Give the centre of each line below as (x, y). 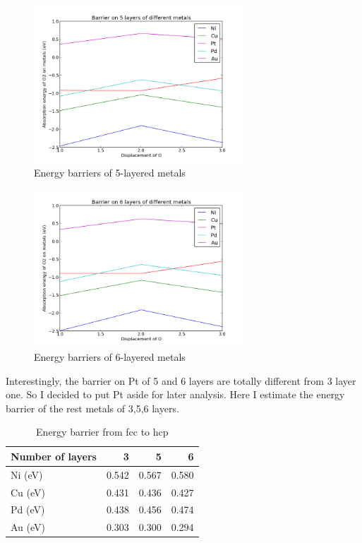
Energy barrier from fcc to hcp (102, 432)
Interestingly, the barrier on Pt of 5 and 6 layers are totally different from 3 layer (181, 380)
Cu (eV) (28, 492)
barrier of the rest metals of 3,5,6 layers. (92, 408)
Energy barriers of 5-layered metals (110, 173)
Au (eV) (28, 527)
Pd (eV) (28, 509)
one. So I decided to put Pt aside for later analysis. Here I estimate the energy (175, 394)
